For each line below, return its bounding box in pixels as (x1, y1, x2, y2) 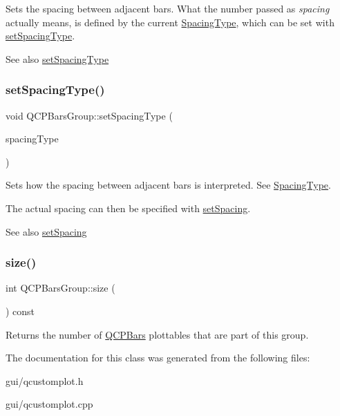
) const (6, 303, 35, 318)
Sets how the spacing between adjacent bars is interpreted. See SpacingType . (6, 178, 331, 192)
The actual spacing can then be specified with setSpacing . (6, 200, 251, 215)
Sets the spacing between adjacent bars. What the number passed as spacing (6, 1, 330, 15)
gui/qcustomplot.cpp (6, 397, 93, 411)
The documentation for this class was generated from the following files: (6, 350, 310, 365)
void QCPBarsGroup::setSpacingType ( (6, 108, 173, 122)
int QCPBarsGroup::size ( (6, 281, 115, 295)
